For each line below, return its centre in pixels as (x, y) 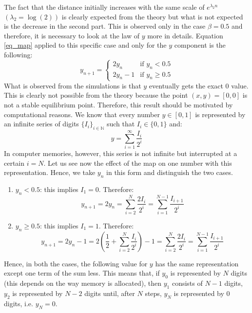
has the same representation (197, 263)
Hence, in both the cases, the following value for (76, 263)
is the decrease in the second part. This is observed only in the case (105, 26)
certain (14, 163)
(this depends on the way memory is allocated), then (83, 283)
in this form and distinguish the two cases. (170, 172)
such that (121, 124)
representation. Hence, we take (50, 172)
